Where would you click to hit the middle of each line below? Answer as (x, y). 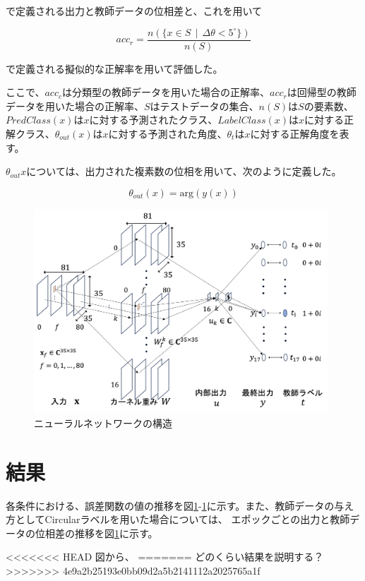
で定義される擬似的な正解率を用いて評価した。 (114, 68)
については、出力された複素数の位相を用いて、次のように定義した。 (184, 171)
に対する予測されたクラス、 (154, 120)
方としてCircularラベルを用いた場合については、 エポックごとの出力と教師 (178, 519)
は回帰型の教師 (322, 92)
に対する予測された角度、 (168, 134)
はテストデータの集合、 (204, 106)
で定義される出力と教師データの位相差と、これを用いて (134, 11)
